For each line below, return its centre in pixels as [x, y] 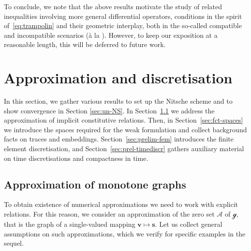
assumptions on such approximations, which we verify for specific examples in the [125, 233]
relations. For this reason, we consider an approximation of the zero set [109, 214]
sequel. [14, 243]
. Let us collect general [189, 224]
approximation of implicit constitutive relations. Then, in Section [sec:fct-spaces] [124, 120]
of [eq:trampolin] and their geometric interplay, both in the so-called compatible [123, 25]
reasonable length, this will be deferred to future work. [85, 44]
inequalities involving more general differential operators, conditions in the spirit [123, 16]
